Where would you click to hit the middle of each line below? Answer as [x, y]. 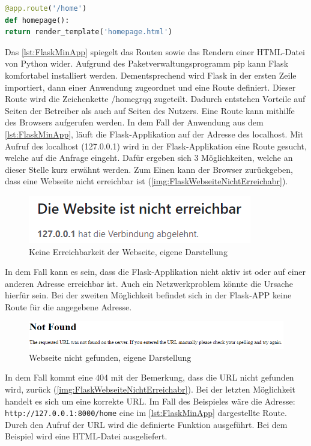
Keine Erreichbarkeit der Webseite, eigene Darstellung [128, 251]
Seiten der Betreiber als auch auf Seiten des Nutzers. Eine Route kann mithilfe [150, 110]
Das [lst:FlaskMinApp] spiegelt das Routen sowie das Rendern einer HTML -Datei [155, 51]
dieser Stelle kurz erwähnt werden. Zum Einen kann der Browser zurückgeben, [149, 169]
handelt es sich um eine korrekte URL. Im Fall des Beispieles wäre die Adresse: [150, 401]
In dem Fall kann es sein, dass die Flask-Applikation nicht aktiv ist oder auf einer [155, 272]
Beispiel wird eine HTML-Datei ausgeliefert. [86, 436]
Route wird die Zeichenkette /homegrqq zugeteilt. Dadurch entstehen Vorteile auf [155, 99]
